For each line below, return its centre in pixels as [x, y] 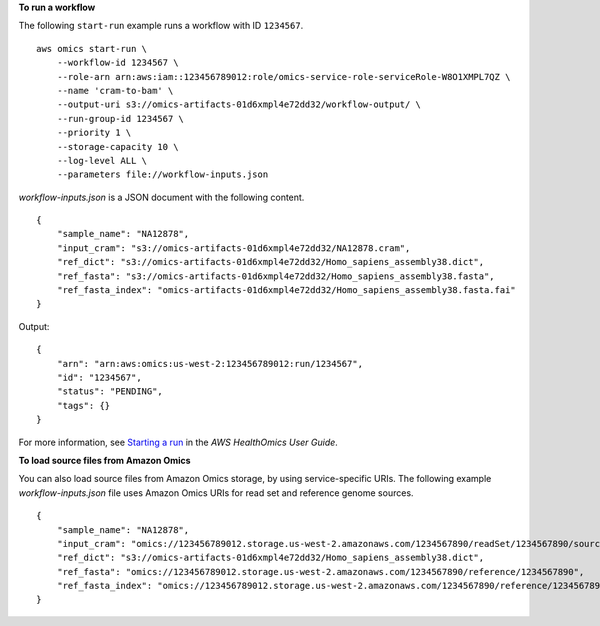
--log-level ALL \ [102, 160]
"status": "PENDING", [110, 391]
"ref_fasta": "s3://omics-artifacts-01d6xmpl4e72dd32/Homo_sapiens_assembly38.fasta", [275, 276]
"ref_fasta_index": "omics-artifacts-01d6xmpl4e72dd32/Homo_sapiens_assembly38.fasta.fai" [286, 290]
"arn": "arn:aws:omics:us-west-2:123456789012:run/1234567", [210, 363]
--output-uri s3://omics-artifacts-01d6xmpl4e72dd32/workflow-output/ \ [239, 104]
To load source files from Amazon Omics [104, 460]
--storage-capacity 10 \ [117, 146]
